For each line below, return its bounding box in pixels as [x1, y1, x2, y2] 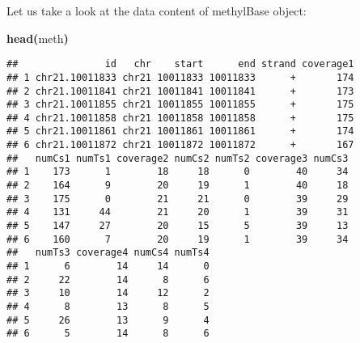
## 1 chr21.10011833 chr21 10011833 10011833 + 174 [6, 71, 354, 83]
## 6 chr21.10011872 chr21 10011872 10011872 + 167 [6, 139, 354, 151]
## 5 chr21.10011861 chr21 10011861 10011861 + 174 [6, 125, 354, 138]
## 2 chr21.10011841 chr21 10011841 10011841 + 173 [6, 85, 354, 97]
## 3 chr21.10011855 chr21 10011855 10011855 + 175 [6, 99, 354, 111]
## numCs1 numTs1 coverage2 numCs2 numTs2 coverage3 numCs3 [6, 152, 349, 164]
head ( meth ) [6, 29, 69, 46]
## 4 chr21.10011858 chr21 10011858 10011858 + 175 [6, 112, 354, 124]
